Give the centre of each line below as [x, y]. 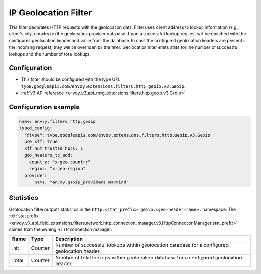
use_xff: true [41, 141]
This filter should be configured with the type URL [71, 79]
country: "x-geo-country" [60, 162]
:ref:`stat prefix [24, 216]
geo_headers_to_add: [49, 155]
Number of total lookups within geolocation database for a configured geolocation [148, 258]
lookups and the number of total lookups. [50, 54]
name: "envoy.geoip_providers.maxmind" [82, 182]
